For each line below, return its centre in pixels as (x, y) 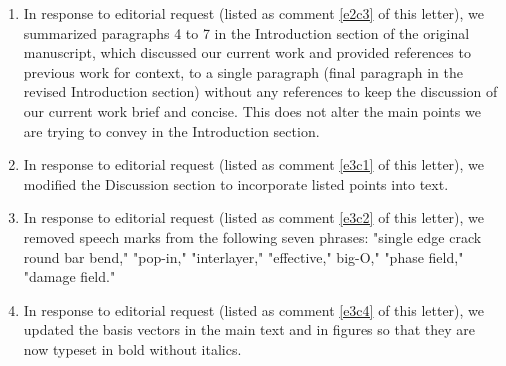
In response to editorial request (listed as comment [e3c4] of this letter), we (254, 309)
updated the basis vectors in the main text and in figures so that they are (249, 329)
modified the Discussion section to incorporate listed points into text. (236, 183)
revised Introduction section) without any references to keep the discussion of (260, 91)
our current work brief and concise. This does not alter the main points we (252, 110)
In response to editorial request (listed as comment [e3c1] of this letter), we (254, 164)
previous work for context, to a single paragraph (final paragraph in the (243, 71)
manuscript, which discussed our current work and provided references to (247, 52)
